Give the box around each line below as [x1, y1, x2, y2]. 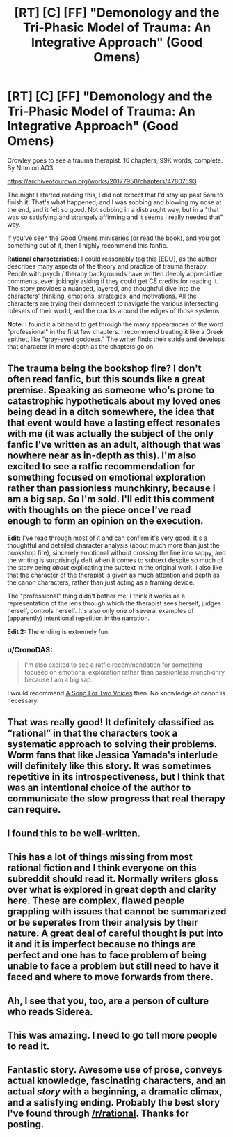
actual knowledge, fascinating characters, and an [7, 1075, 227, 1087]
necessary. [7, 696, 40, 705]
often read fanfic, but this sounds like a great [7, 373, 206, 385]
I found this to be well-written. [7, 827, 141, 839]
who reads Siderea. [7, 1006, 93, 1018]
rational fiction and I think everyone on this [7, 862, 197, 874]
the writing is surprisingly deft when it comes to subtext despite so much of [7, 556, 224, 564]
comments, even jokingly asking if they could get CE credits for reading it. [7, 277, 219, 285]
